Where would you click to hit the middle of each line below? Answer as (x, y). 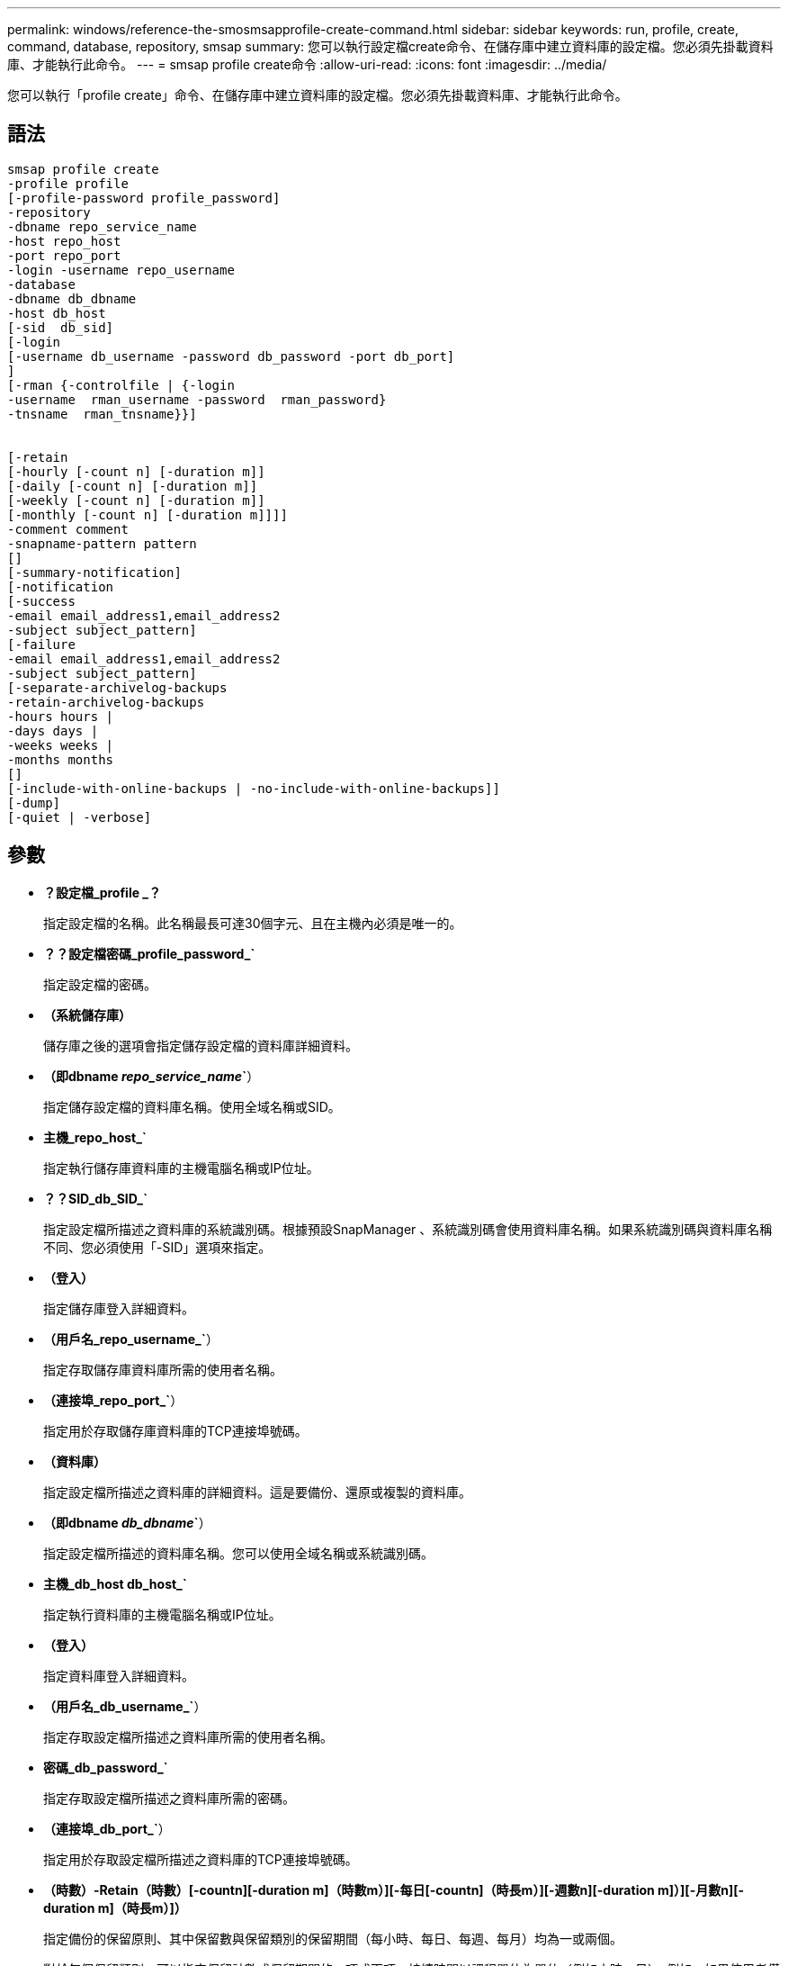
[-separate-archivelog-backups (117, 687)
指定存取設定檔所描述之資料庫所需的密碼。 (169, 1798)
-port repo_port (64, 255)
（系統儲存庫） (87, 1015)
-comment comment (68, 529)
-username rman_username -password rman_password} (197, 399)
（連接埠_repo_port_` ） (113, 1400)
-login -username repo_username (121, 270)
